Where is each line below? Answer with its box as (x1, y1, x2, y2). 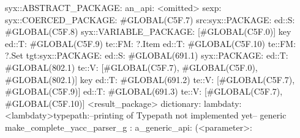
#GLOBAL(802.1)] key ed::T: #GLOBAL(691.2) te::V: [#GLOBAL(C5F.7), (5, 73, 295, 85)
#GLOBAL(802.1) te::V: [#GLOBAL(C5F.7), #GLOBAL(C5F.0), (5, 60, 258, 73)
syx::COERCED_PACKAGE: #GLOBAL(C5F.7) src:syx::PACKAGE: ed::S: (5, 13, 295, 26)
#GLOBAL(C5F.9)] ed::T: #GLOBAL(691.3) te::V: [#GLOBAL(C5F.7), (5, 85, 283, 98)
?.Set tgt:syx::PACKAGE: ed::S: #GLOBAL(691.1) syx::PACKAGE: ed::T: (5, 49, 288, 62)
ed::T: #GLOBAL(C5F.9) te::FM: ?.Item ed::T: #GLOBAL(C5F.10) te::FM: (5, 37, 296, 49)
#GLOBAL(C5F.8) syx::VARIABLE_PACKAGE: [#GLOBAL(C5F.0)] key (5, 25, 291, 38)
